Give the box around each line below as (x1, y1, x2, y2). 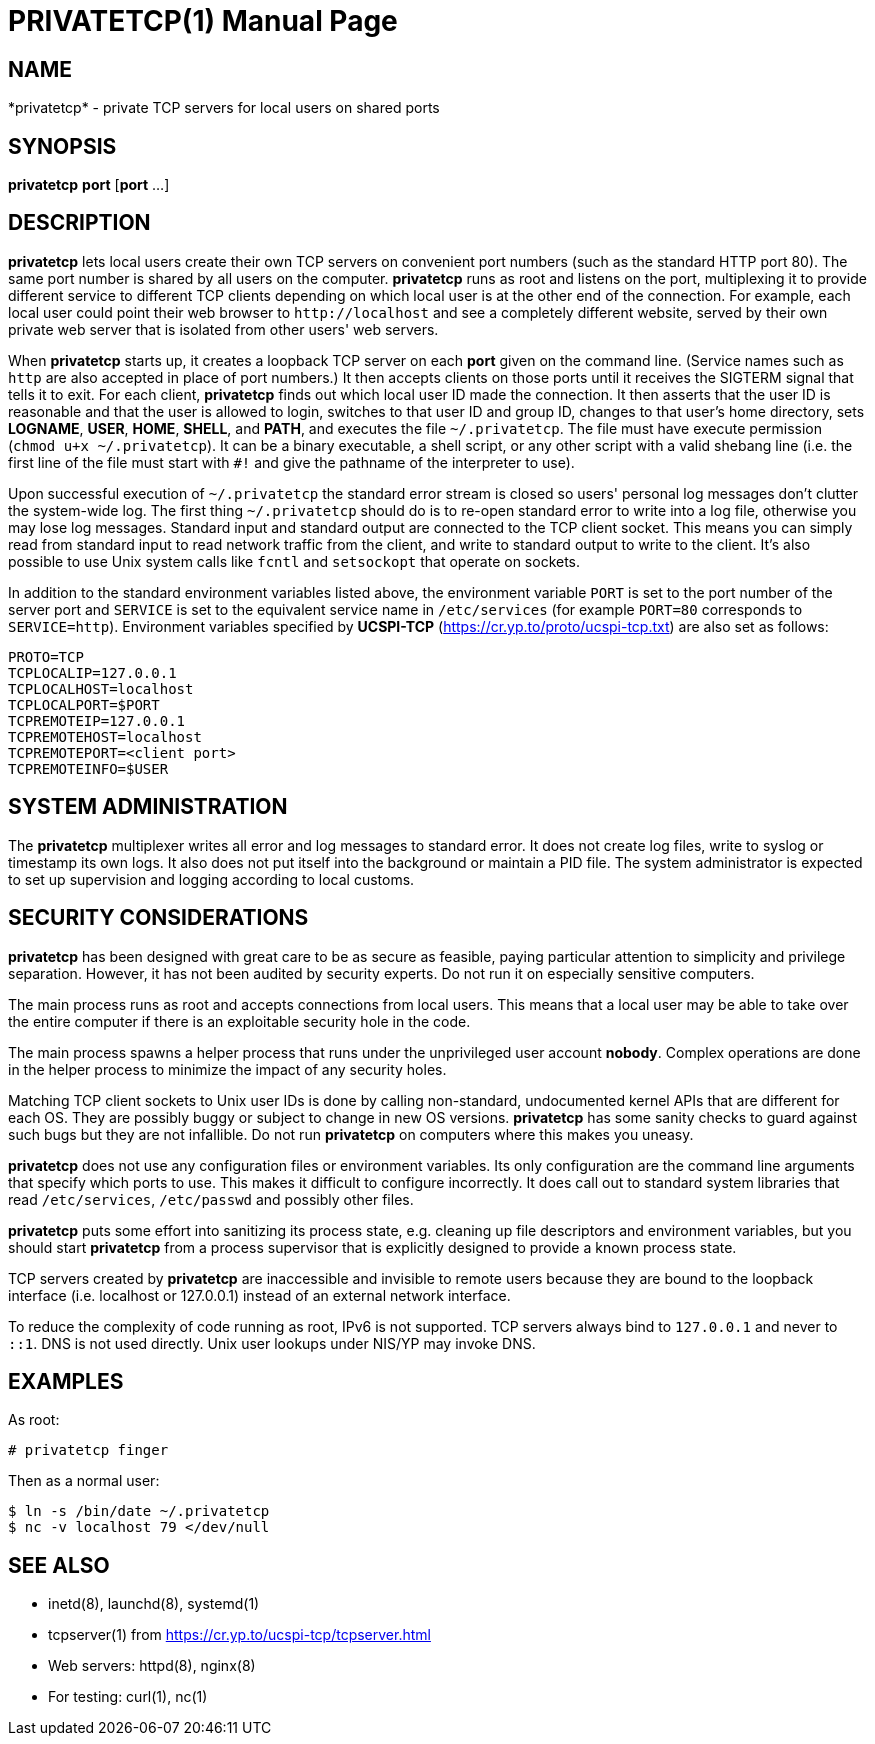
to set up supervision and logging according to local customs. (8, 870, 415, 888)
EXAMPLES (8, 1368, 124, 1394)
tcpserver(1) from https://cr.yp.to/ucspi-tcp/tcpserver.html (48, 1626, 431, 1644)
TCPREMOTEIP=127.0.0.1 (8, 712, 186, 729)
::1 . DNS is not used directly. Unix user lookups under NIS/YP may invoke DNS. (8, 1334, 536, 1352)
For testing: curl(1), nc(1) (48, 1688, 208, 1706)
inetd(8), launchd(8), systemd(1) (48, 1595, 260, 1613)
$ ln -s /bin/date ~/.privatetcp (8, 1503, 270, 1520)
